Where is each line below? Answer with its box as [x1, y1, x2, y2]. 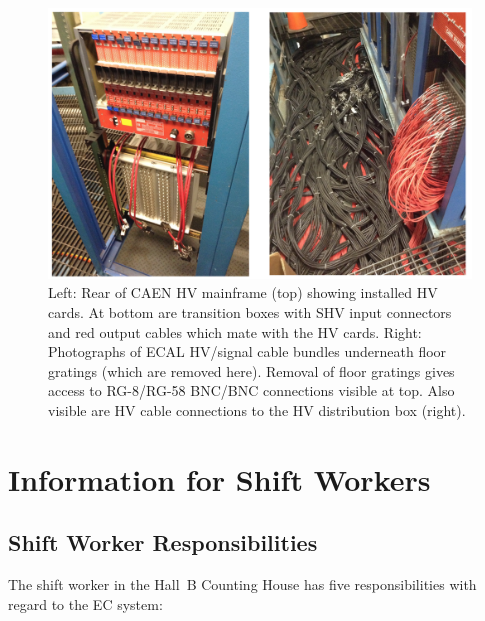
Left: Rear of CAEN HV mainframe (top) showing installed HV [48, 282, 438, 303]
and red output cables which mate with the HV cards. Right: [48, 321, 422, 342]
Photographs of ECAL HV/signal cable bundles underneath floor [48, 341, 447, 362]
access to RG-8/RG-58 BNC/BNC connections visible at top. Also [48, 380, 455, 401]
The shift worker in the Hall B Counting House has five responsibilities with [8, 574, 477, 595]
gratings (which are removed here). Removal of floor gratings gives [48, 360, 455, 381]
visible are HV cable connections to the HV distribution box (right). [48, 399, 466, 420]
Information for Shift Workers [8, 458, 431, 499]
